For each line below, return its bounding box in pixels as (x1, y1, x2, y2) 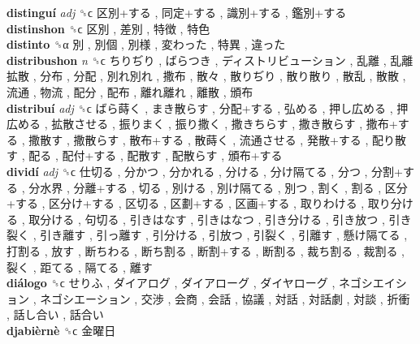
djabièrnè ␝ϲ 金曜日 (6, 321, 116, 338)
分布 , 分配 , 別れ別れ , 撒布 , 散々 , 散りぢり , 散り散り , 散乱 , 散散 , (40, 67, 406, 84)
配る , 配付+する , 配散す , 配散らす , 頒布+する (28, 147, 283, 164)
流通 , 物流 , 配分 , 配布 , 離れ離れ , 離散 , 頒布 (6, 83, 253, 100)
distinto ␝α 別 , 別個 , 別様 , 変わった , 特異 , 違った (6, 36, 286, 53)
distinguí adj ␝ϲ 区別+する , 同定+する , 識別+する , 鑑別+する (6, 4, 347, 20)
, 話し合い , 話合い (6, 306, 104, 323)
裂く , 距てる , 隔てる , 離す (6, 258, 153, 275)
